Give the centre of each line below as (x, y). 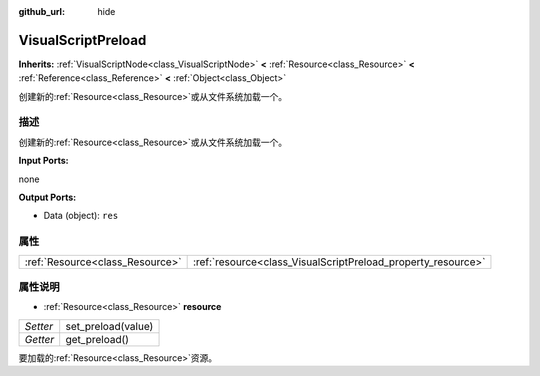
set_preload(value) (109, 326)
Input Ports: (43, 161)
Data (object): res (81, 216)
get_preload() (97, 339)
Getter (39, 339)
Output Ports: (47, 197)
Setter (39, 326)
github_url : (41, 11)
